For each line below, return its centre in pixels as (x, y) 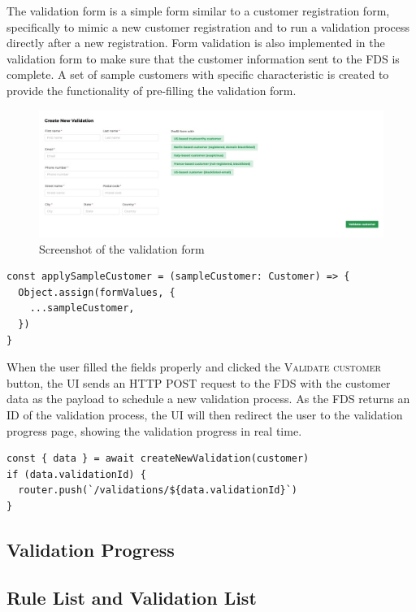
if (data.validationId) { (76, 474)
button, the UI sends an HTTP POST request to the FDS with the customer (199, 382)
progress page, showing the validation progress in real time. (154, 430)
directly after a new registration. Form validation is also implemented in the (196, 43)
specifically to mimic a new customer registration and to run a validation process (208, 26)
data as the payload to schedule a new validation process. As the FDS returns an (208, 399)
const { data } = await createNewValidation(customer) (158, 459)
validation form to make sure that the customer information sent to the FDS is (203, 58)
